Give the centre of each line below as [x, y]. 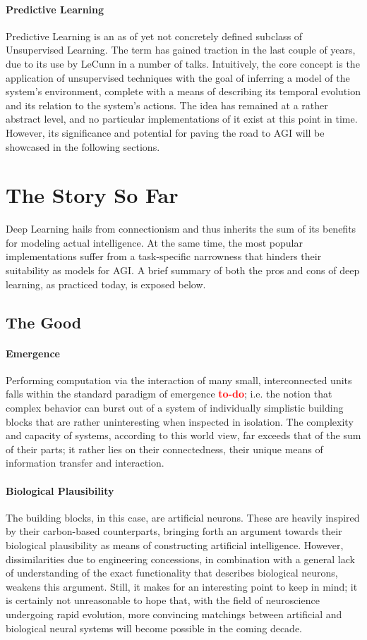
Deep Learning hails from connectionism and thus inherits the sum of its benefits [181, 229]
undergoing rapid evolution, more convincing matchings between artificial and [174, 614]
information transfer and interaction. [85, 463]
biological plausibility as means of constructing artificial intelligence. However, [175, 544]
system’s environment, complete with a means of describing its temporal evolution [183, 91]
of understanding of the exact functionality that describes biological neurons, [172, 573]
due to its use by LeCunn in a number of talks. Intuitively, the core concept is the [183, 63]
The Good [44, 322]
